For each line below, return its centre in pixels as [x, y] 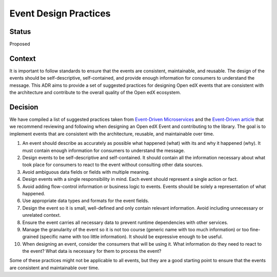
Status [20, 32]
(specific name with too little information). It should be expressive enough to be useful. [131, 237]
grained [31, 237]
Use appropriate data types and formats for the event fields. [86, 201]
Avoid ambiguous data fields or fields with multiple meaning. [86, 172]
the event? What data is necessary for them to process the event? [92, 251]
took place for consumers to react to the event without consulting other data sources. [113, 165]
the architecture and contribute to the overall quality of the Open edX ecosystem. [95, 93]
